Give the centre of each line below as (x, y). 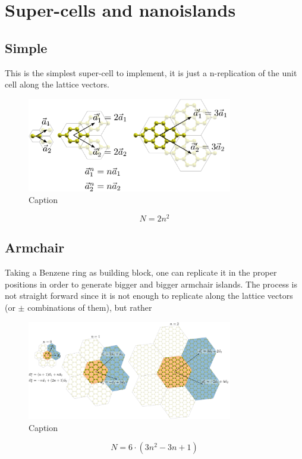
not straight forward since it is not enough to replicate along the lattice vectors (149, 296)
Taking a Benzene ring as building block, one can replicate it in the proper (141, 272)
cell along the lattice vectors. (57, 84)
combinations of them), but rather (90, 307)
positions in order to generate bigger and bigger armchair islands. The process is (151, 284)
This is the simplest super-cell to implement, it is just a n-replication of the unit (151, 72)
